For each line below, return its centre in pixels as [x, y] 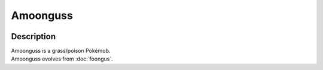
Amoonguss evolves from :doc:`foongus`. [62, 59]
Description [33, 36]
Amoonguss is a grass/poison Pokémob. [61, 51]
